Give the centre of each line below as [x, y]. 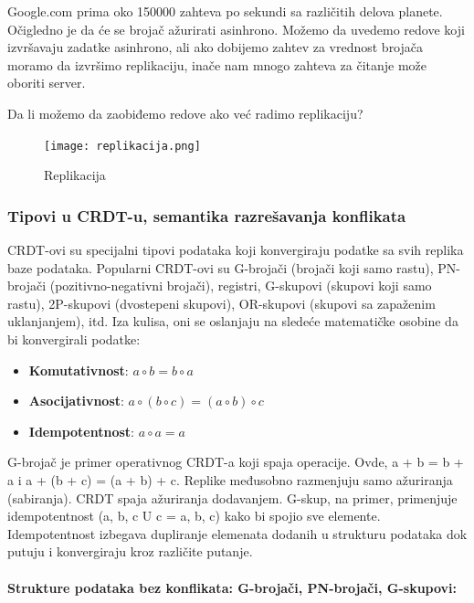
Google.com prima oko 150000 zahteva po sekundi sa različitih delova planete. [225, 11]
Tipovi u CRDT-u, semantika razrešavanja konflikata [207, 215]
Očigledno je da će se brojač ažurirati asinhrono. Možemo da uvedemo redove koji [236, 29]
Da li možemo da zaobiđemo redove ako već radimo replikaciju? [185, 113]
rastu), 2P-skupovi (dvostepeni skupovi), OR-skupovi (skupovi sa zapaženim [221, 303]
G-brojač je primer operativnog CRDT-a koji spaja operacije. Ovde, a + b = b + [236, 462]
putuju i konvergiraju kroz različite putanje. [130, 551]
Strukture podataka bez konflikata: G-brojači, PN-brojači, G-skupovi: [232, 587]
